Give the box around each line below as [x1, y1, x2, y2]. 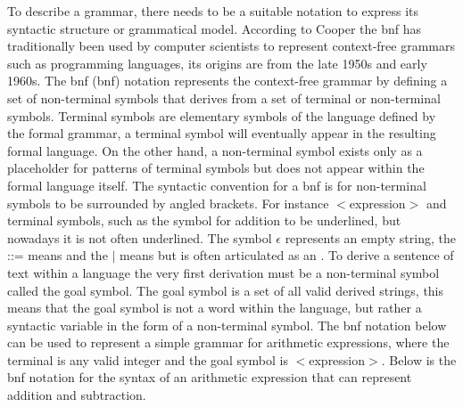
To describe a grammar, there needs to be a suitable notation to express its [7, 2, 419, 20]
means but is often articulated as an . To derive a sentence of [120, 246, 454, 265]
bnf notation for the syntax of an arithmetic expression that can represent [7, 368, 412, 387]
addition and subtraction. [7, 386, 146, 404]
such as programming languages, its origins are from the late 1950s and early [7, 53, 427, 72]
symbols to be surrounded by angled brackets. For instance [7, 193, 329, 212]
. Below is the [381, 350, 457, 369]
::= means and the [7, 246, 108, 265]
